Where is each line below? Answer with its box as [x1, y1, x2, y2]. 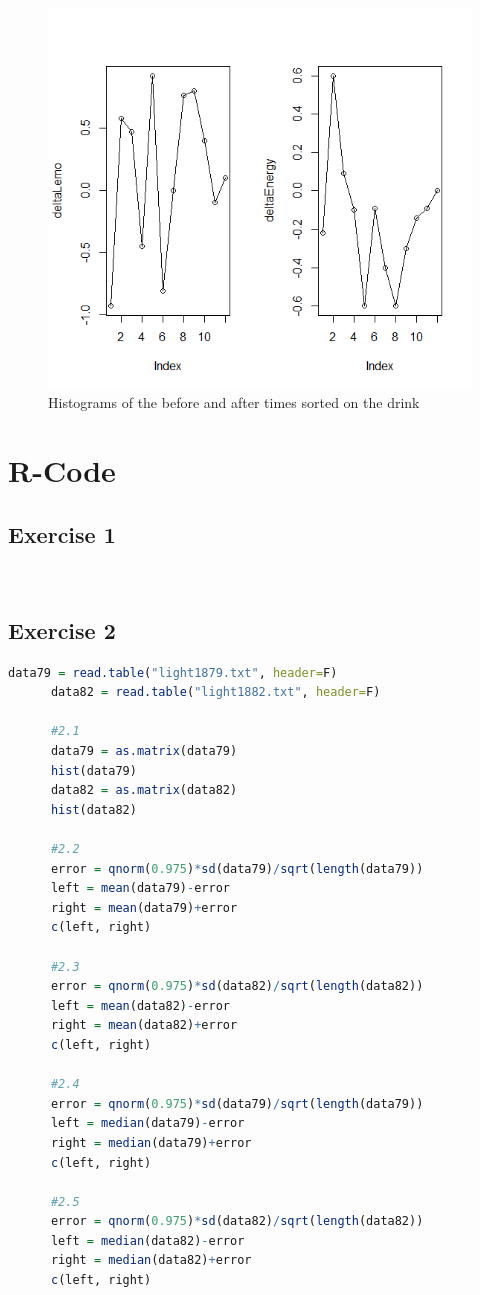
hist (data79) [50, 763, 137, 778]
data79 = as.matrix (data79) [50, 744, 238, 759]
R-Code [8, 450, 116, 491]
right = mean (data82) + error [50, 1018, 238, 1033]
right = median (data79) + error [50, 1135, 252, 1150]
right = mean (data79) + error [50, 900, 238, 915]
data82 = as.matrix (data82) [50, 783, 238, 798]
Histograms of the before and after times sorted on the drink [48, 391, 420, 412]
